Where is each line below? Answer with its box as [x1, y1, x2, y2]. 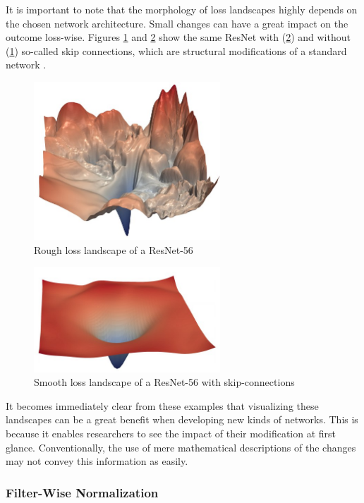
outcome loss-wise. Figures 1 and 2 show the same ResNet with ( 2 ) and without [6, 30, 351, 44]
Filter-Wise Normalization [6, 483, 159, 501]
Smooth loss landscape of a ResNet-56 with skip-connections [34, 375, 295, 389]
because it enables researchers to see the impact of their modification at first [6, 426, 336, 441]
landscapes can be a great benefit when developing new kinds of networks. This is [6, 412, 358, 427]
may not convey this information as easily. [6, 454, 188, 468]
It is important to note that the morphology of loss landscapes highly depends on [6, 2, 358, 16]
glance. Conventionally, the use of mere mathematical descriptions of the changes [6, 440, 356, 454]
